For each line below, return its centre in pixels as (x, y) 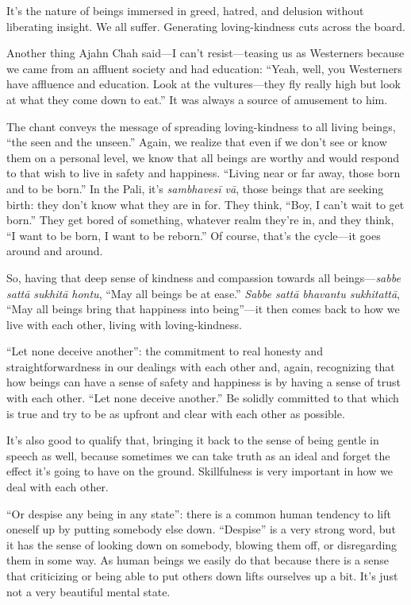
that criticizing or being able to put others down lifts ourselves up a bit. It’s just (202, 576)
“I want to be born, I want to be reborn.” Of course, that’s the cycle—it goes (194, 235)
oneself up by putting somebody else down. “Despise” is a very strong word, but (201, 529)
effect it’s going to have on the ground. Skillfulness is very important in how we (200, 471)
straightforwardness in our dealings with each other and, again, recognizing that (201, 366)
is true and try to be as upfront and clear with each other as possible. (176, 413)
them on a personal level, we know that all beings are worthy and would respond (203, 157)
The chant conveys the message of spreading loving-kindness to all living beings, (201, 126)
